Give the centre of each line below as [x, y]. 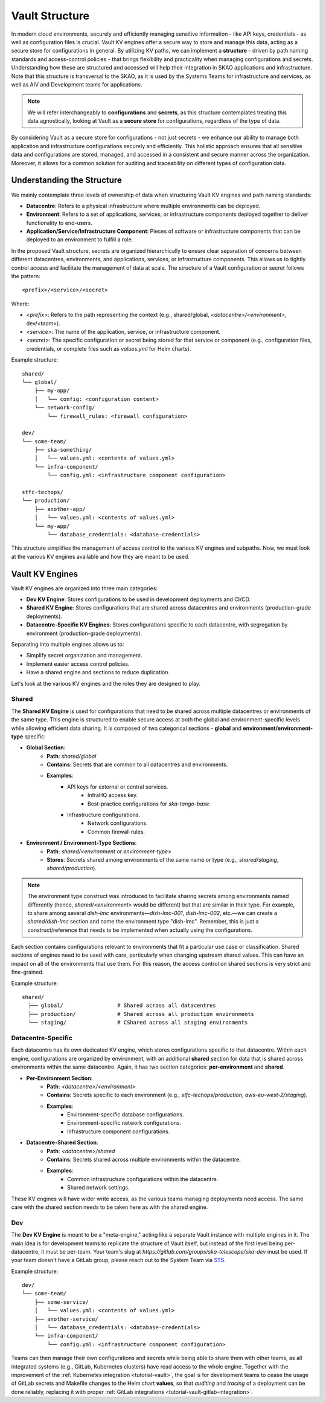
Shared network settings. [98, 1188]
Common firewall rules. [116, 832]
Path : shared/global [72, 756]
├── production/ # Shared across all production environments [141, 1014]
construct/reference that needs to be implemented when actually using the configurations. [140, 930]
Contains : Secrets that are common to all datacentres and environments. [137, 764]
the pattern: [26, 276]
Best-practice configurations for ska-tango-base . [149, 804]
